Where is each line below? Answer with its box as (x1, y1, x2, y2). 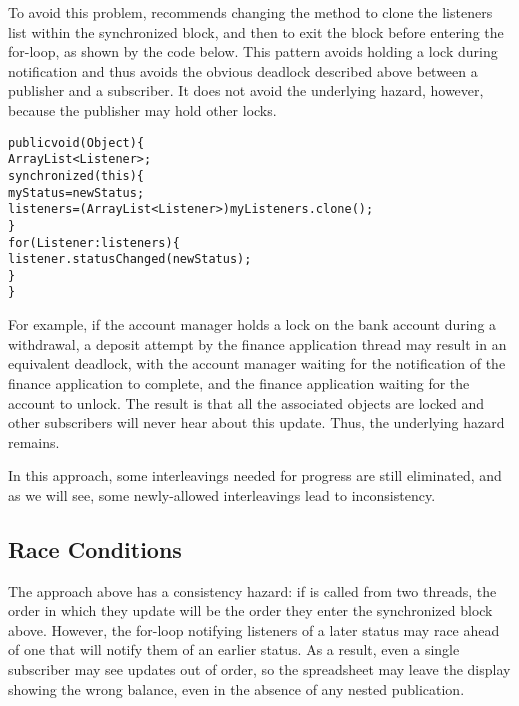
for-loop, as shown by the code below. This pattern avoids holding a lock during (8, 41, 498, 62)
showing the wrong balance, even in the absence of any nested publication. (8, 678, 465, 699)
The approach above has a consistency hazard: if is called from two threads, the (8, 580, 497, 601)
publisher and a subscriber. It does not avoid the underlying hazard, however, (8, 80, 484, 101)
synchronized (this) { (8, 168, 145, 183)
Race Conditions (8, 533, 182, 564)
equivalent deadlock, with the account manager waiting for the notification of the (8, 353, 506, 374)
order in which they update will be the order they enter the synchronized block (8, 600, 493, 621)
